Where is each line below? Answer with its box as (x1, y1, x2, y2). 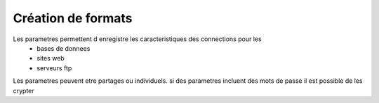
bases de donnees (36, 44, 91, 52)
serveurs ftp (36, 63, 72, 72)
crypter (13, 86, 34, 95)
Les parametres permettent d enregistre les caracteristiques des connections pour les (13, 35, 262, 43)
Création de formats (13, 10, 133, 26)
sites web (36, 54, 65, 63)
